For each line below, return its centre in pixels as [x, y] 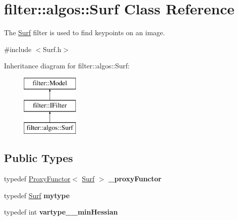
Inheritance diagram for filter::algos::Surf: [67, 66]
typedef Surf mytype [37, 195]
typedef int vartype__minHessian [61, 212]
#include [18, 49]
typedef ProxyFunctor [37, 179]
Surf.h [52, 49]
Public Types [39, 158]
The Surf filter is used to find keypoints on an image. [85, 32]
